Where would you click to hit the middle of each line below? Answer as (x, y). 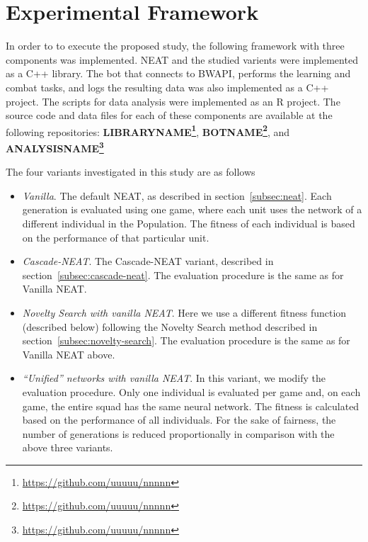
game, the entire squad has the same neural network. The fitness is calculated (191, 406)
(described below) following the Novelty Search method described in (170, 326)
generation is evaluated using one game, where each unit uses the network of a (192, 209)
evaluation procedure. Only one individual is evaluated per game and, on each (191, 391)
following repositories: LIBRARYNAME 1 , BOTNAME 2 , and (148, 130)
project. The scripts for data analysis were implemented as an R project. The (173, 101)
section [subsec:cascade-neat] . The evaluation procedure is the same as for (183, 275)
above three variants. (68, 447)
